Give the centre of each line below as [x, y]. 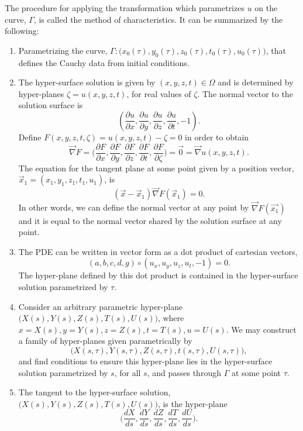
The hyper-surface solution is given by [87, 82]
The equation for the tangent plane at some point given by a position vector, [156, 168]
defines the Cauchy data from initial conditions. [104, 62]
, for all [128, 372]
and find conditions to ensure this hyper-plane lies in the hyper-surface [145, 361]
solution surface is [51, 105]
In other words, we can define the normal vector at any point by [134, 207]
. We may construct [261, 329]
